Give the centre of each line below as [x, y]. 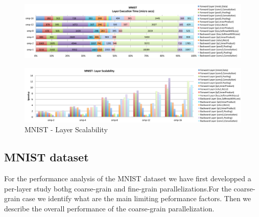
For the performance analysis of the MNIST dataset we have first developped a [128, 178]
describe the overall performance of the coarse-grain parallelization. [109, 208]
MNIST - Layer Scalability [66, 129]
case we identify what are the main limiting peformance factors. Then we [137, 198]
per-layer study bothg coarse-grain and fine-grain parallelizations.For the [118, 188]
